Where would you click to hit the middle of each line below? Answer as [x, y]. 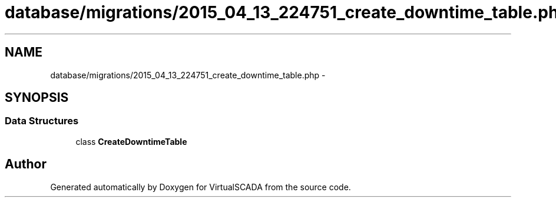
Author [26, 164]
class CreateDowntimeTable [131, 141]
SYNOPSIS [37, 98]
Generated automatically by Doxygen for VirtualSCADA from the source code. [201, 187]
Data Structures [42, 121]
